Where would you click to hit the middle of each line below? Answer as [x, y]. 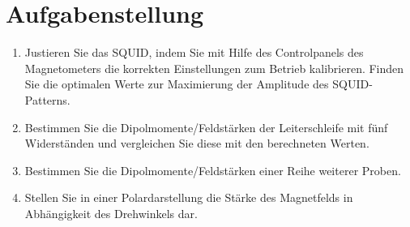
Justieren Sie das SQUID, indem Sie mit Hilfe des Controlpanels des [194, 52]
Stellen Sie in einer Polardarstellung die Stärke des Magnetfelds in [189, 197]
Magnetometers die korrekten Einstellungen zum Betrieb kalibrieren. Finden [214, 68]
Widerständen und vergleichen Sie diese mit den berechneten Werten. [197, 143]
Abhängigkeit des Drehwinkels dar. [111, 213]
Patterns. [47, 99]
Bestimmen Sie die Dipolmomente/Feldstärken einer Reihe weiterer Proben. [213, 170]
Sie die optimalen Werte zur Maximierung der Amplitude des [177, 84]
